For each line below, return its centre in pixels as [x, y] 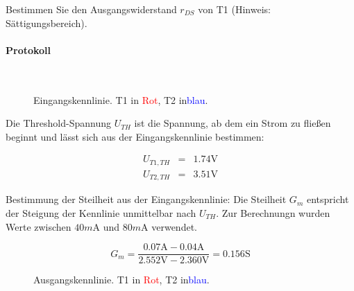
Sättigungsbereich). [47, 23]
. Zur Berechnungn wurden [273, 212]
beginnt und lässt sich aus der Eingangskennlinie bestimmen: [135, 136]
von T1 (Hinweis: [234, 9]
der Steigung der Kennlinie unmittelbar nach [101, 212]
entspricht [328, 199]
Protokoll [28, 50]
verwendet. [174, 226]
